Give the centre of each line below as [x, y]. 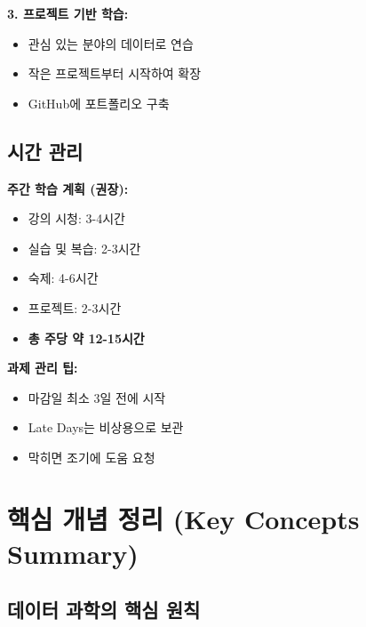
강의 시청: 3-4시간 [76, 218]
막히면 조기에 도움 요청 [91, 457]
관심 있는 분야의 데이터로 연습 [111, 43]
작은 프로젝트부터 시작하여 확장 [115, 73]
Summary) [73, 553]
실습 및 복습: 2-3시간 [84, 248]
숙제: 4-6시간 [63, 278]
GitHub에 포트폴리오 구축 [99, 103]
